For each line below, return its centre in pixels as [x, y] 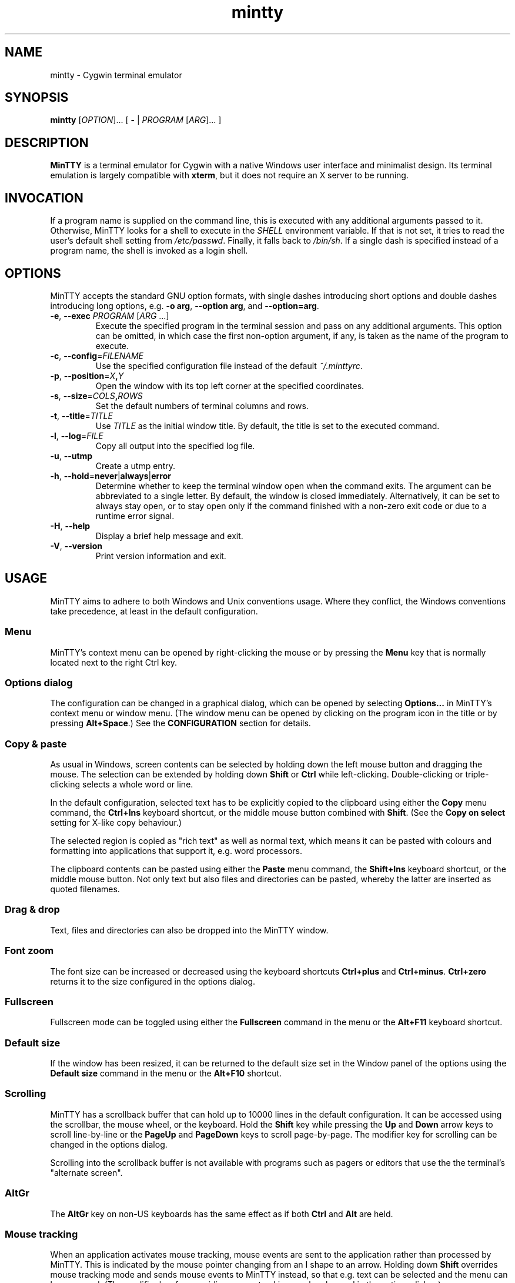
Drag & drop [32, 910]
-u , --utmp [71, 456]
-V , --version [76, 546]
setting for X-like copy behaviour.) [116, 823]
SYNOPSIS [37, 98]
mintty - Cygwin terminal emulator [116, 75]
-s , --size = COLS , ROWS [96, 395]
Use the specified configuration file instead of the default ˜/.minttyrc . [229, 365]
